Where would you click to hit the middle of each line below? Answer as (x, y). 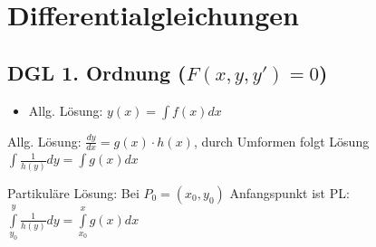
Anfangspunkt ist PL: (289, 192)
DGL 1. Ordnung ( (97, 72)
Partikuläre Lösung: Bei (73, 192)
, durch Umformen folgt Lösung (281, 141)
